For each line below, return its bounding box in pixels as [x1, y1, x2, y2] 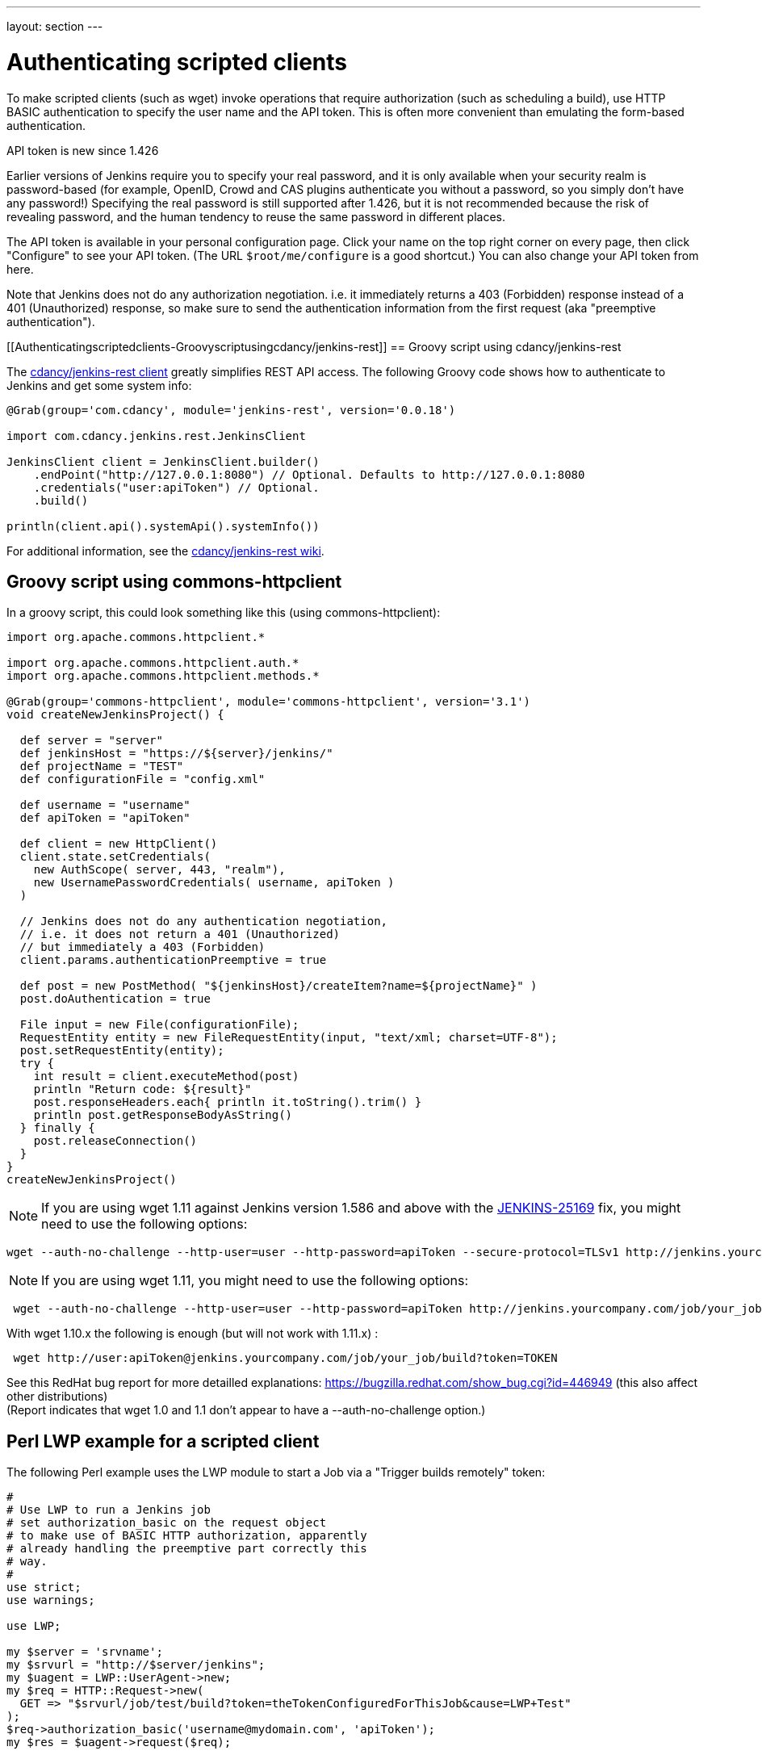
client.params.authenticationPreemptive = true [19, 953, 327, 967]
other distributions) [6, 1389, 108, 1404]
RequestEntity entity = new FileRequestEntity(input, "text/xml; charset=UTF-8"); [19, 1031, 558, 1045]
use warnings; [6, 1594, 95, 1607]
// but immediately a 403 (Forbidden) [19, 940, 266, 954]
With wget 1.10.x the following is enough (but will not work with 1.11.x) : [6, 1326, 379, 1341]
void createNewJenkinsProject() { [6, 708, 224, 722]
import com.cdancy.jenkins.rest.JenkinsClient [6, 429, 306, 442]
